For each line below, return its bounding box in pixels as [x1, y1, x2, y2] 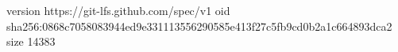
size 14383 [6, 33, 56, 50]
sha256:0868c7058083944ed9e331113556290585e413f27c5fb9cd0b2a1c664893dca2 [6, 17, 392, 34]
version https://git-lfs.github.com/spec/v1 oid [6, 2, 230, 18]
